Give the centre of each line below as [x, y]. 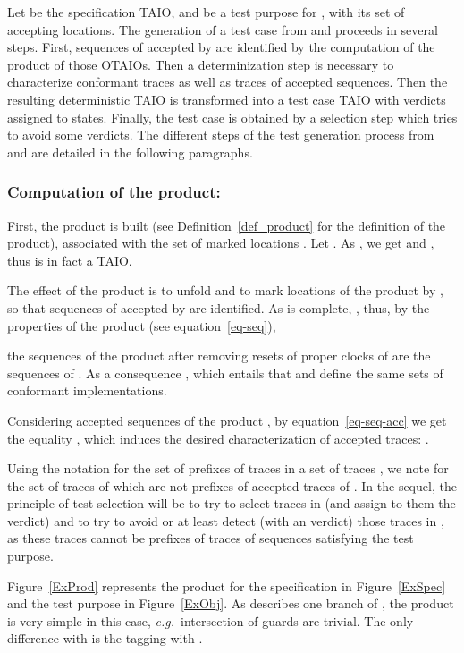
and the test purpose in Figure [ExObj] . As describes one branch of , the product [231, 603]
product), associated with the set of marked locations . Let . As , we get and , [221, 243]
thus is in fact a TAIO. [70, 260]
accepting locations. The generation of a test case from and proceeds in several [223, 29]
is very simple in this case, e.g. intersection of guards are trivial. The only [211, 620]
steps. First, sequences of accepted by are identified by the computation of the [221, 47]
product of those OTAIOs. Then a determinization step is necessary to [201, 64]
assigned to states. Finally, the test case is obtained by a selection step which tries [232, 117]
